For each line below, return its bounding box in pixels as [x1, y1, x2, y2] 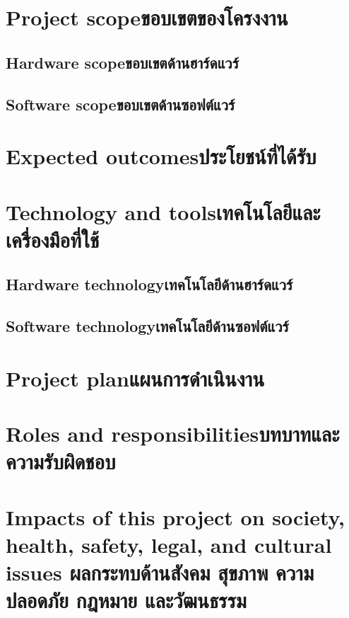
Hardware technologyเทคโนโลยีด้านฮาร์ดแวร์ [6, 273, 293, 295]
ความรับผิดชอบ [6, 447, 116, 476]
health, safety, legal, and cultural [6, 530, 332, 559]
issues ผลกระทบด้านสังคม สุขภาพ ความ [6, 557, 314, 586]
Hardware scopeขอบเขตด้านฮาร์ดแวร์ [6, 51, 239, 73]
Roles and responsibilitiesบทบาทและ [6, 419, 340, 447]
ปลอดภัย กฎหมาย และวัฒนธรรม [6, 585, 247, 614]
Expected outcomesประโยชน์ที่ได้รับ [6, 142, 317, 171]
